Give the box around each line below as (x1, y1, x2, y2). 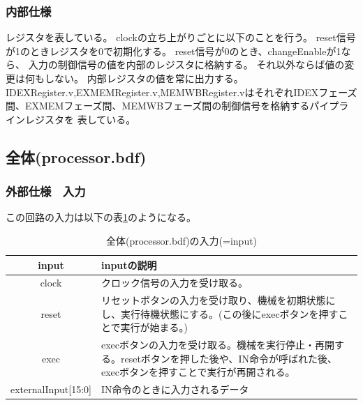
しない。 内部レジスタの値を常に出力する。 (44, 71, 244, 85)
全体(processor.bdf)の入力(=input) (105, 233, 258, 247)
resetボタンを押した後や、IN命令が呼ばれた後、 (120, 351, 337, 365)
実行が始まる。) (120, 320, 188, 335)
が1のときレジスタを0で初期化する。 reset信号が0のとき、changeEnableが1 (6, 43, 341, 58)
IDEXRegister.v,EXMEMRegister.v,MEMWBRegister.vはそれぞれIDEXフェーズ (6, 84, 357, 99)
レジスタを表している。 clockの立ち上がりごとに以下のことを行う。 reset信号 (6, 30, 356, 45)
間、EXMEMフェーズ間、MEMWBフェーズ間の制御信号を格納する (6, 98, 310, 113)
